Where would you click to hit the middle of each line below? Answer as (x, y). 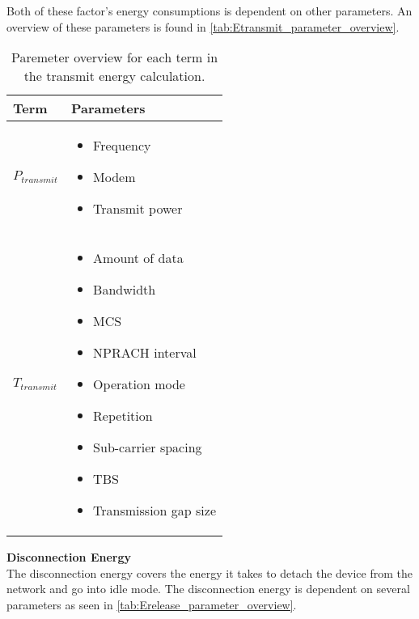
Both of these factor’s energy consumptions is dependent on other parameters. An (209, 11)
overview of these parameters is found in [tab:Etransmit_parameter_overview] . (203, 26)
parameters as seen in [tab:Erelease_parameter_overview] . (152, 604)
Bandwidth (125, 290)
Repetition (123, 416)
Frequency (122, 146)
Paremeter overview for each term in (114, 57)
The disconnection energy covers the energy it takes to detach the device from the (209, 572)
